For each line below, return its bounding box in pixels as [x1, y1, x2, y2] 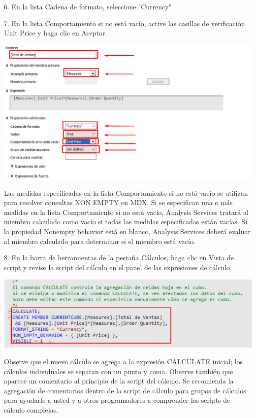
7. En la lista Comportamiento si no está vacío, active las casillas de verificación [4, 18, 245, 28]
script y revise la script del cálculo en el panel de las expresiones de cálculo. [4, 262, 232, 272]
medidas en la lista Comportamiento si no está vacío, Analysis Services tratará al [4, 207, 249, 217]
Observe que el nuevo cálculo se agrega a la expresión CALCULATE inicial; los [4, 356, 243, 366]
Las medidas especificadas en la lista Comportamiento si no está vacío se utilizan [4, 187, 248, 198]
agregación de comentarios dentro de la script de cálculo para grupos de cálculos [4, 385, 246, 395]
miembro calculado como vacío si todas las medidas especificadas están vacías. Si [4, 216, 248, 227]
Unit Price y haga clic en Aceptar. [4, 28, 107, 38]
